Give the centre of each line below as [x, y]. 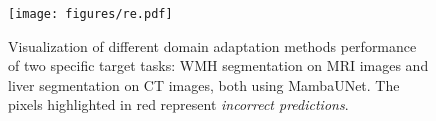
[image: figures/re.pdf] [90, 14]
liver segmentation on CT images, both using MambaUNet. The [204, 84]
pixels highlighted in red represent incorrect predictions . [178, 104]
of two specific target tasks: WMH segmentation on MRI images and [218, 65]
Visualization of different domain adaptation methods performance [212, 45]
